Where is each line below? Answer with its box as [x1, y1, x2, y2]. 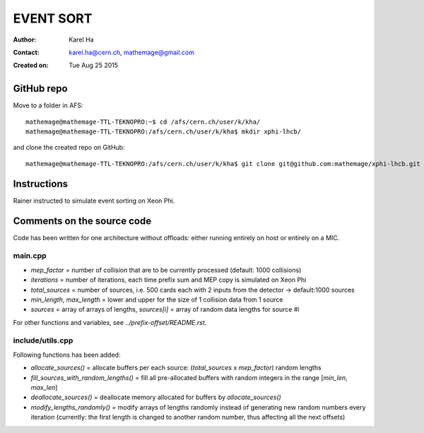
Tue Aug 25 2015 [69, 61, 118, 70]
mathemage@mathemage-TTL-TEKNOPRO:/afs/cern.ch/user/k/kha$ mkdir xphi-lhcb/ [25, 128, 302, 136]
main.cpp [13, 251, 47, 261]
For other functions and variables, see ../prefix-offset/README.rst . [13, 318, 207, 326]
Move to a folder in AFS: [13, 101, 84, 109]
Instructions [13, 177, 69, 190]
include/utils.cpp [13, 336, 73, 345]
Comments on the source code [13, 215, 152, 227]
